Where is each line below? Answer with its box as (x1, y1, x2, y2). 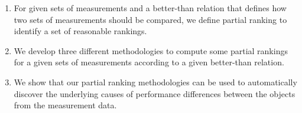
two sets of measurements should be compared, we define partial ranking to (14, 13, 287, 25)
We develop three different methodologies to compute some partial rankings (14, 44, 288, 56)
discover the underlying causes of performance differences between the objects (14, 87, 295, 99)
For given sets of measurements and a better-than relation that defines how (14, 2, 287, 14)
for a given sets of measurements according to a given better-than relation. (14, 56, 284, 68)
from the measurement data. (14, 99, 117, 111)
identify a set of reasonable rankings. (14, 25, 147, 37)
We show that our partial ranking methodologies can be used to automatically (14, 75, 297, 88)
